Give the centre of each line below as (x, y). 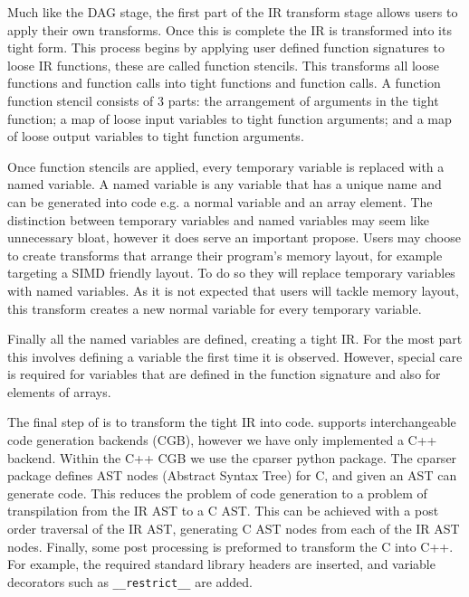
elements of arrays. (59, 391)
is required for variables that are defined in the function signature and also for (224, 374)
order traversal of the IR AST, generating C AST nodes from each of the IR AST (234, 529)
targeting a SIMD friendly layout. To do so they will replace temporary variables (231, 273)
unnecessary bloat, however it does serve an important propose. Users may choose (234, 237)
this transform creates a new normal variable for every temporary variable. (215, 308)
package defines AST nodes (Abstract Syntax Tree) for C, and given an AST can (232, 475)
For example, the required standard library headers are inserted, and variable (221, 564)
